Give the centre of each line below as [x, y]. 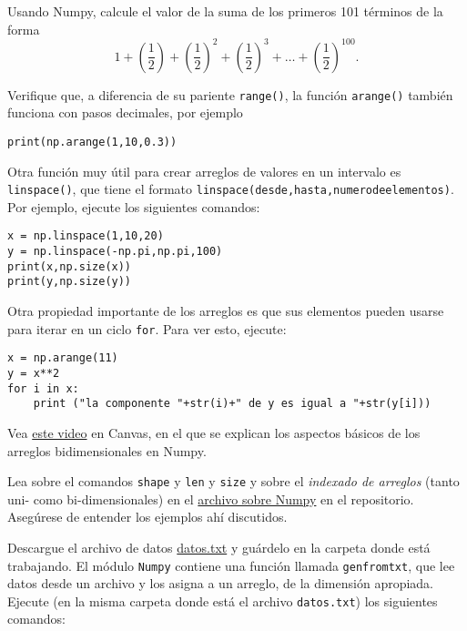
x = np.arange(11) [63, 358]
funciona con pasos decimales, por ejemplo [125, 112]
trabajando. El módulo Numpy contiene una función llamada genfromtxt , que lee [231, 565]
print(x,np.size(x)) [70, 266]
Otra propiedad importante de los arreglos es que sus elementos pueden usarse [226, 311]
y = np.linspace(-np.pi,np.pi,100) [115, 252]
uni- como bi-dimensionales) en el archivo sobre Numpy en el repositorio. [211, 499]
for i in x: [43, 388]
